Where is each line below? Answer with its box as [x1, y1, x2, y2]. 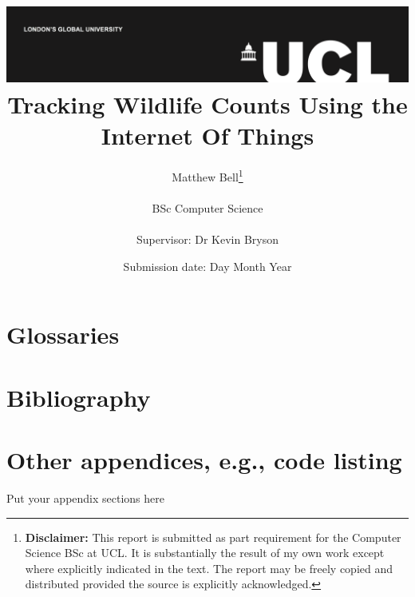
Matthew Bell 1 [172, 166, 243, 185]
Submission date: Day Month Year [123, 257, 292, 274]
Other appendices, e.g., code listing [6, 443, 402, 476]
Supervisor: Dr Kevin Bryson [136, 231, 279, 248]
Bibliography [6, 380, 151, 413]
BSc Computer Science [152, 199, 263, 216]
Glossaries [6, 318, 120, 351]
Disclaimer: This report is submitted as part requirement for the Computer [25, 528, 401, 545]
